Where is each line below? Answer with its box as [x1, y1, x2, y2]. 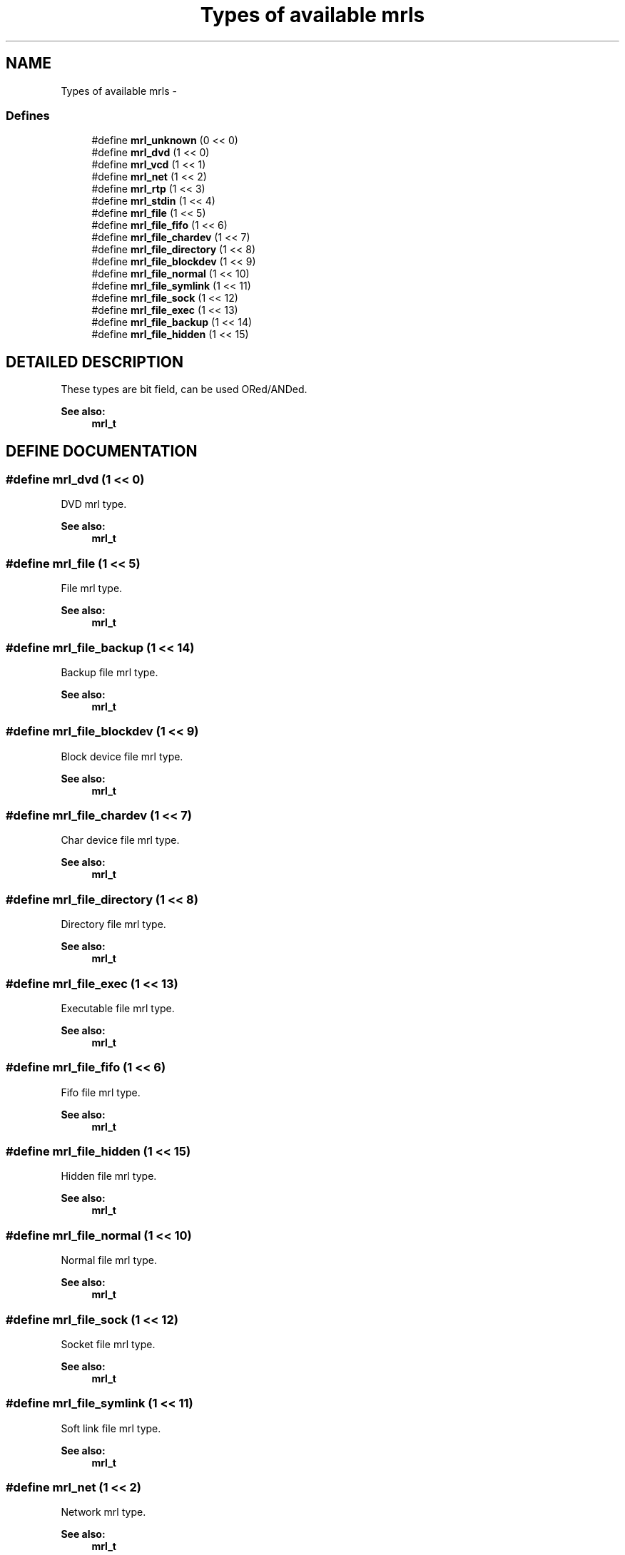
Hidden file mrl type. [61, 1170, 157, 1183]
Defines [6, 108, 50, 123]
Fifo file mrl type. [61, 1086, 141, 1098]
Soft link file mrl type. [61, 1422, 161, 1434]
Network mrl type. [61, 1506, 146, 1519]
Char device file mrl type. [61, 834, 180, 847]
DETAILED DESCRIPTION [6, 352, 184, 371]
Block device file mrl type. [61, 750, 183, 763]
